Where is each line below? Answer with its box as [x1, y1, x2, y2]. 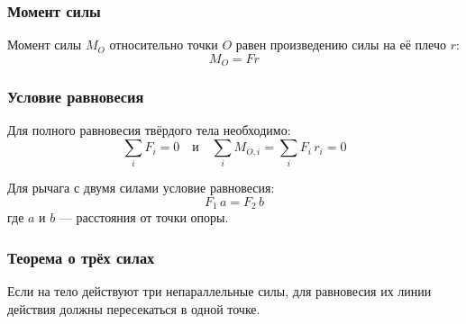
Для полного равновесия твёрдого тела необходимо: [7, 121, 291, 139]
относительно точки [109, 35, 218, 54]
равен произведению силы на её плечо [235, 35, 446, 54]
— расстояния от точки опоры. [59, 208, 229, 227]
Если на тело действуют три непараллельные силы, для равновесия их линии [7, 282, 432, 301]
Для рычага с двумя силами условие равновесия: [7, 178, 275, 197]
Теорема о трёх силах [7, 246, 155, 268]
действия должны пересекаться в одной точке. [7, 299, 260, 318]
